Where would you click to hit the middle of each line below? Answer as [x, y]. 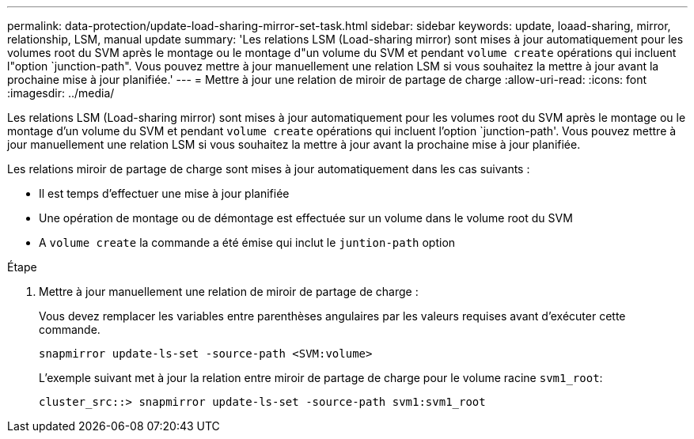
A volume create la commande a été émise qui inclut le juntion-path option [247, 242]
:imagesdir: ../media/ [61, 93]
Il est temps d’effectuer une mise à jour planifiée [164, 193]
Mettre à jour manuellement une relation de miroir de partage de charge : [229, 291]
